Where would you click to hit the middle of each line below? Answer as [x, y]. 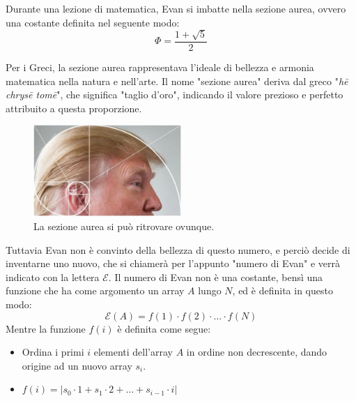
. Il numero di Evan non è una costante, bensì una [216, 277]
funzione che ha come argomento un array [95, 290]
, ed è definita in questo [283, 290]
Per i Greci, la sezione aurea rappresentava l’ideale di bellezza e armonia [160, 67]
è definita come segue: [164, 328]
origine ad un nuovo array [77, 365]
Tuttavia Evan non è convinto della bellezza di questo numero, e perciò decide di [178, 249]
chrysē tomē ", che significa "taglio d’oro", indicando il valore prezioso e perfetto [175, 94]
